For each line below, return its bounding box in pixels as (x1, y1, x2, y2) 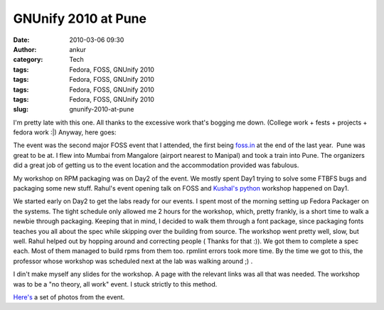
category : (13, 55, 43, 64)
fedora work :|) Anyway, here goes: (13, 128, 117, 137)
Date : (13, 36, 30, 44)
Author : (13, 45, 37, 53)
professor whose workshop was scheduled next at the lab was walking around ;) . (13, 257, 253, 265)
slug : (13, 105, 28, 114)
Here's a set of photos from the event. (13, 292, 125, 301)
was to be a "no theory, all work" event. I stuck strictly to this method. (13, 279, 218, 288)
